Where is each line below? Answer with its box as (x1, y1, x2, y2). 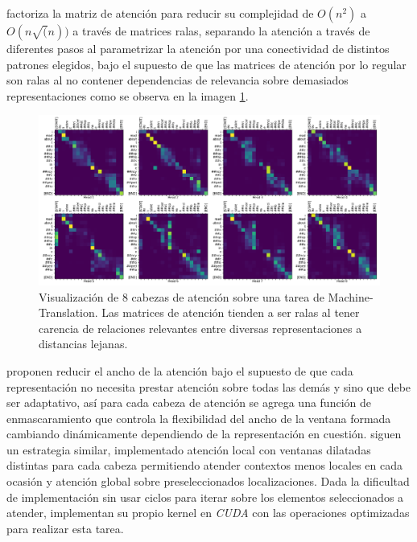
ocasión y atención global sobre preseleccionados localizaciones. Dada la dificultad (6, 473, 410, 490)
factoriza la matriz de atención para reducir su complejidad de (6, 5, 314, 21)
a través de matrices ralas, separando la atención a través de (72, 23, 370, 39)
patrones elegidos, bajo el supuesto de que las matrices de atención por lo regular (6, 55, 407, 72)
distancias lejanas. (39, 335, 128, 352)
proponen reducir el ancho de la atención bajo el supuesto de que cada (6, 362, 353, 379)
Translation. (39, 304, 98, 321)
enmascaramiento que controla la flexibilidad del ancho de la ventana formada (6, 409, 391, 426)
